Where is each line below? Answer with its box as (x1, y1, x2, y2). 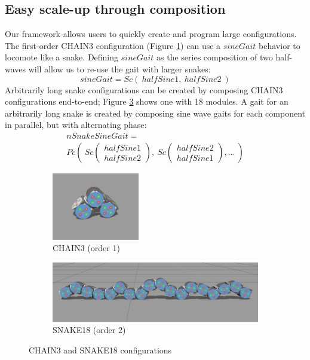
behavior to (259, 39, 300, 51)
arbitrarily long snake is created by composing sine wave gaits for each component (5, 106, 305, 119)
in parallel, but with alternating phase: (5, 118, 147, 131)
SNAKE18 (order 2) (53, 324, 126, 336)
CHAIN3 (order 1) (53, 242, 120, 254)
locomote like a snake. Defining (5, 51, 119, 63)
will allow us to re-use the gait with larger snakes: (28, 62, 211, 75)
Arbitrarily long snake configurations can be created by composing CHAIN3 (5, 83, 283, 96)
